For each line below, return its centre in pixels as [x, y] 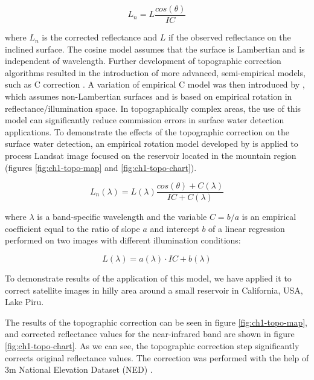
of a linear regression [247, 228]
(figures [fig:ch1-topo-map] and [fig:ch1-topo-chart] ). [101, 167]
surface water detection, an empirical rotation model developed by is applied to [152, 143]
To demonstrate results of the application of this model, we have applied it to [148, 278]
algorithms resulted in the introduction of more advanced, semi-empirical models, [155, 72]
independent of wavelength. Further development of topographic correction [143, 61]
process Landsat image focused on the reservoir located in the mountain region [151, 155]
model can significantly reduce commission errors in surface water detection [145, 120]
